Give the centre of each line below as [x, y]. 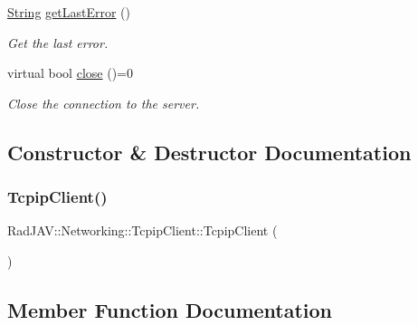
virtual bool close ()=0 [70, 73]
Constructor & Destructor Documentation [209, 152]
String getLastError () [69, 12]
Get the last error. [58, 42]
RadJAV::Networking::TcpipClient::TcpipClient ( [142, 230]
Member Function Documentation [170, 309]
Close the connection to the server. [104, 103]
